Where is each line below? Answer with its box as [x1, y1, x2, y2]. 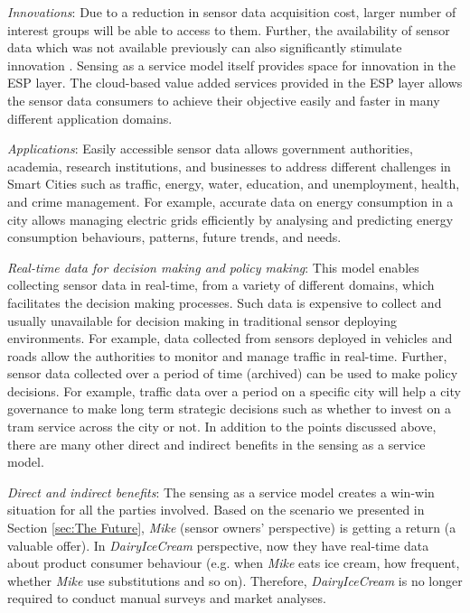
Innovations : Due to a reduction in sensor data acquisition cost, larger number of [7, 3, 456, 21]
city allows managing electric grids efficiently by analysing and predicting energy [7, 209, 454, 228]
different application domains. [7, 108, 173, 127]
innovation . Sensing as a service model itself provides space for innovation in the [7, 55, 456, 74]
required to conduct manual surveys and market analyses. [7, 589, 326, 608]
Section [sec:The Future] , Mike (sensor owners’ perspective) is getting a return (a [7, 518, 456, 537]
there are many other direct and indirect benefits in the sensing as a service [7, 434, 426, 453]
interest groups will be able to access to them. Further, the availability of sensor [7, 20, 450, 39]
